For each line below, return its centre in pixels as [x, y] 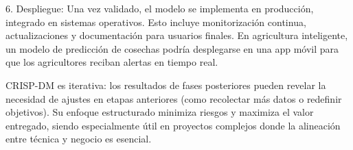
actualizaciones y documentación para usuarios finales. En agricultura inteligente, [177, 35]
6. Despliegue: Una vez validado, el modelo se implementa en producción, [160, 8]
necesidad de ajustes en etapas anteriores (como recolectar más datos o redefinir [174, 98]
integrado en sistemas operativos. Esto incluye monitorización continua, [156, 22]
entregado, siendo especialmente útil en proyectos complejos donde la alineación [173, 125]
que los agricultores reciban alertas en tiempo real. [112, 62]
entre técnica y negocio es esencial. [79, 139]
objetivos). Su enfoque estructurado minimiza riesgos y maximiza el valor [160, 112]
